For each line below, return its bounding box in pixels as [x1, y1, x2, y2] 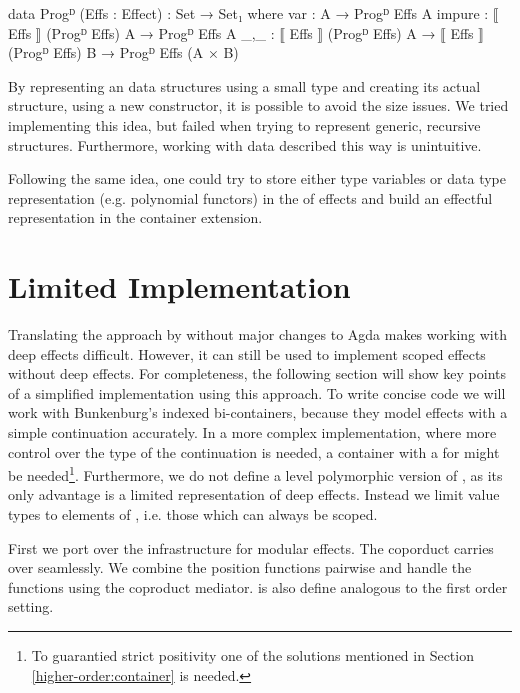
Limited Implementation [8, 266, 351, 307]
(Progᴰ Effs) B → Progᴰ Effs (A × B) [8, 42, 239, 63]
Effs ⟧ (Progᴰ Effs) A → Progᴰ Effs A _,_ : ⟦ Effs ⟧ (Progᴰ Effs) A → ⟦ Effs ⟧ [8, 22, 484, 43]
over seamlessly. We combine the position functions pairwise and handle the [8, 557, 472, 578]
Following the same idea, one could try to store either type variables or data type [8, 168, 506, 189]
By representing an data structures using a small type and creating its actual [8, 75, 481, 96]
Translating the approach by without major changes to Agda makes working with [8, 324, 507, 345]
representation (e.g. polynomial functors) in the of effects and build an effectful [8, 187, 493, 208]
